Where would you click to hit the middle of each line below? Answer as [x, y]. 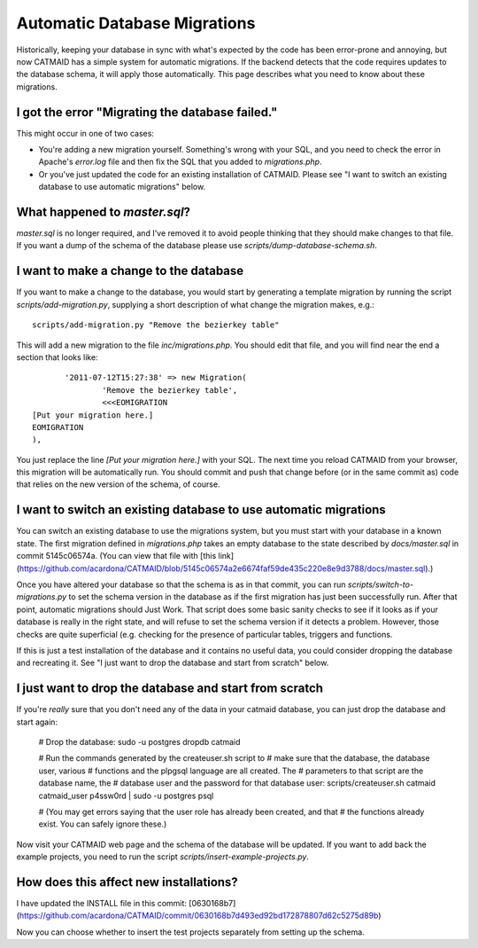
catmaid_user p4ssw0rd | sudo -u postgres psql [126, 795]
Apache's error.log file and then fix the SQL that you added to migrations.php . [180, 162]
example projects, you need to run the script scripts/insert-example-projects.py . [163, 857]
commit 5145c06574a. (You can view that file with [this [116, 556]
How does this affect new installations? [127, 882]
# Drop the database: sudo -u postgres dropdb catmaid [139, 741]
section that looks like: [57, 357]
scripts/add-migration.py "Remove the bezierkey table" [156, 325]
